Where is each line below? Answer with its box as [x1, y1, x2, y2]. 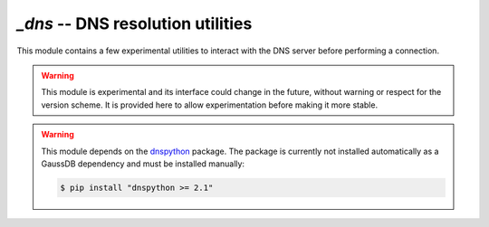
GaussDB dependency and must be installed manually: [41, 158, 244, 169]
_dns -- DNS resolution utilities [16, 14, 253, 33]
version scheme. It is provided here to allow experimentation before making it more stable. [41, 99, 379, 110]
